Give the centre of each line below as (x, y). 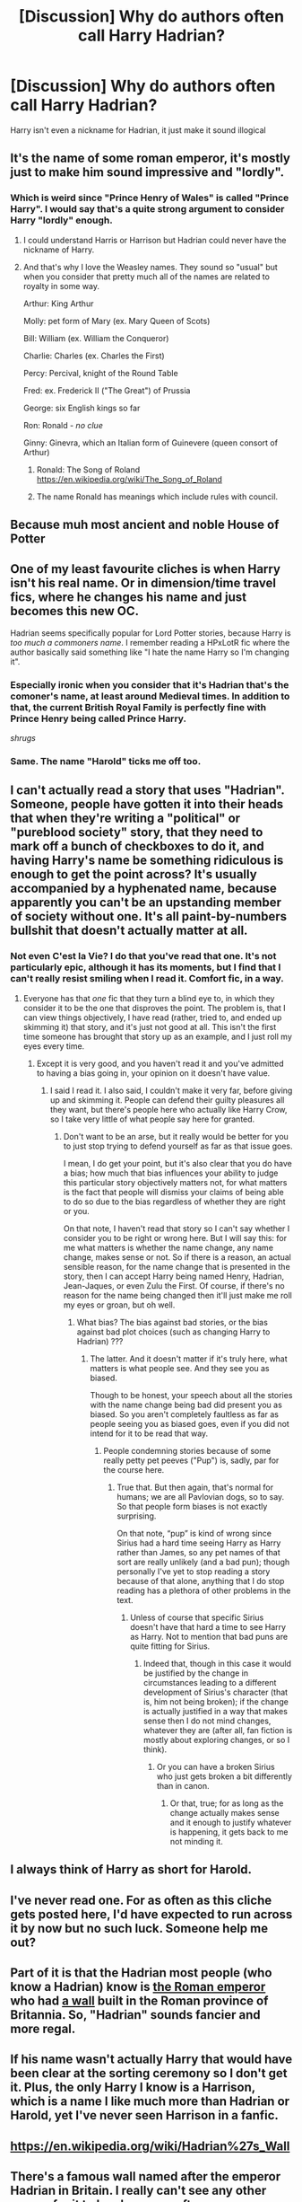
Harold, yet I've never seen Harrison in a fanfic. (144, 2115)
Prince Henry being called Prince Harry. (99, 718)
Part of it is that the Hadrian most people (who (141, 1973)
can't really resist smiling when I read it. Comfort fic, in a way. (147, 979)
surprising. (137, 1516)
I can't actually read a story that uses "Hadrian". (147, 791)
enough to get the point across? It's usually (134, 874)
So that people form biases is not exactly (192, 1506)
